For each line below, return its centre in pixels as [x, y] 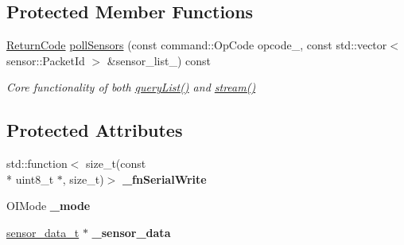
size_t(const [116, 163]
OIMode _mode [49, 206]
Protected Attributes [95, 130]
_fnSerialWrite [164, 179]
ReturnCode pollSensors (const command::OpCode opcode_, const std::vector [197, 45]
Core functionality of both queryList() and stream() [131, 87]
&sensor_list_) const [159, 60]
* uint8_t [30, 179]
